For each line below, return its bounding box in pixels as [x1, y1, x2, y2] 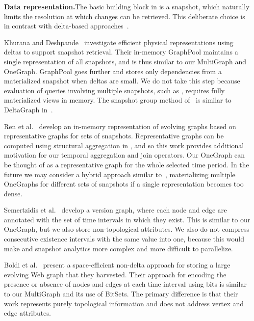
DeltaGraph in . [4, 104, 53, 114]
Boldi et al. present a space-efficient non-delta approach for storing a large [4, 260, 230, 270]
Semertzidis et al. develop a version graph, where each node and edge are [4, 205, 227, 215]
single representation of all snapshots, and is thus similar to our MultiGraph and [4, 56, 247, 66]
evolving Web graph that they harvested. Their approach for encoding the [4, 269, 227, 279]
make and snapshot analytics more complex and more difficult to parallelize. [4, 243, 233, 253]
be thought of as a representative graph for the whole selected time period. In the [4, 159, 249, 169]
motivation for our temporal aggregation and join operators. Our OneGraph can [4, 150, 245, 160]
